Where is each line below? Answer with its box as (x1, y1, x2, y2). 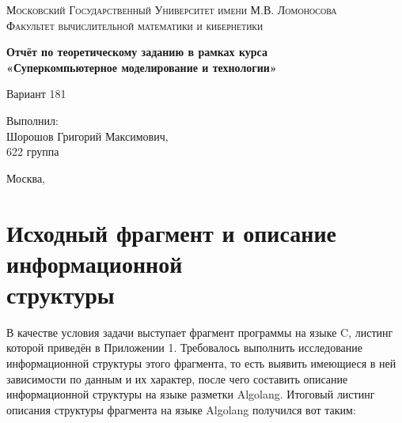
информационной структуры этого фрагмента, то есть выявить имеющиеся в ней (6, 355, 396, 372)
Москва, (6, 169, 45, 186)
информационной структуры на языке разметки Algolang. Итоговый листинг (6, 386, 375, 402)
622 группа (6, 143, 59, 160)
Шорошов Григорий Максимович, (6, 127, 169, 144)
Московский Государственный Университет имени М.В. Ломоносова (6, 2, 337, 17)
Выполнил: (6, 111, 59, 128)
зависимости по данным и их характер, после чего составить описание (6, 370, 348, 387)
